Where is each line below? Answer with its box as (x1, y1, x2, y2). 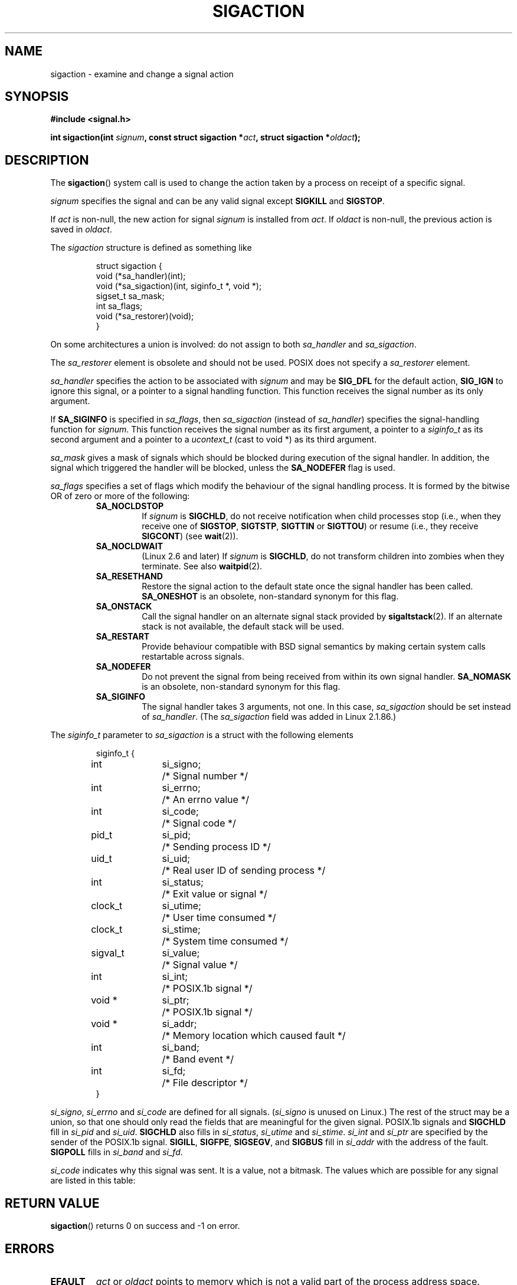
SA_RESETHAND (96, 571, 163, 582)
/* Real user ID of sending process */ (162, 864, 326, 877)
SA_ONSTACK (96, 601, 152, 612)
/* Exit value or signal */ (162, 888, 267, 900)
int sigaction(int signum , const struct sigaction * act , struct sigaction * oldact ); (50, 132, 361, 143)
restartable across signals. (142, 651, 244, 662)
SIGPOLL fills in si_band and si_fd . (50, 1147, 183, 1158)
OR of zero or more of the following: (50, 491, 190, 501)
